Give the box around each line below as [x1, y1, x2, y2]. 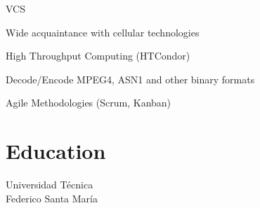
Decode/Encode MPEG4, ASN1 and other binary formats [6, 71, 255, 86]
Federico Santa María [6, 190, 98, 205]
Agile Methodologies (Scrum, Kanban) [6, 95, 171, 110]
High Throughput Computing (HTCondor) [6, 48, 190, 63]
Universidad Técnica [6, 177, 93, 192]
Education [6, 137, 106, 165]
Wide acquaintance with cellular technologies [6, 25, 200, 39]
